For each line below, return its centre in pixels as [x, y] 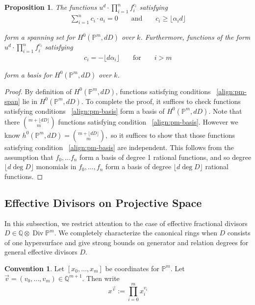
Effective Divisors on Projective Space [103, 202]
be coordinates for [132, 268]
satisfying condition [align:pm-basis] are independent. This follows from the [119, 147]
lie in [30, 101]
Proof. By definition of [38, 91]
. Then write [101, 278]
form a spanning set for [40, 37]
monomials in [56, 166]
